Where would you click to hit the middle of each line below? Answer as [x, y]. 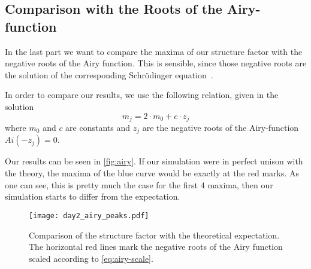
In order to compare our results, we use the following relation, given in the [142, 95]
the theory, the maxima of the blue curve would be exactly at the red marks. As [152, 173]
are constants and [98, 128]
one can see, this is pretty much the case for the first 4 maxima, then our [139, 184]
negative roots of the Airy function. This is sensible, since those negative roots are [156, 63]
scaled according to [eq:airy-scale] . [91, 258]
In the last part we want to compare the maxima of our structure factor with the [154, 51]
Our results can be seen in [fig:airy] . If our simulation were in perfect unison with [154, 161]
